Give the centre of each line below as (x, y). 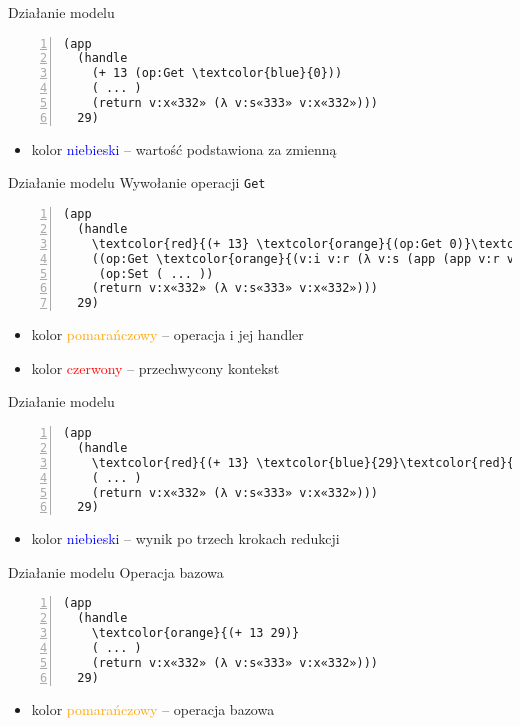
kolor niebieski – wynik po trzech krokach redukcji (185, 538)
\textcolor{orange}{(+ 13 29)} (195, 633)
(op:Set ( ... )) (156, 273)
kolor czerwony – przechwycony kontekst (155, 367)
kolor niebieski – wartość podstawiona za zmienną (184, 148)
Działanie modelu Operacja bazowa (116, 571)
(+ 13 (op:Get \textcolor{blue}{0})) (217, 73)
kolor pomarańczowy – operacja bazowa (153, 708)
